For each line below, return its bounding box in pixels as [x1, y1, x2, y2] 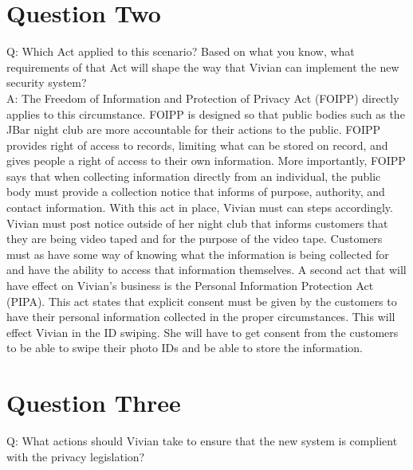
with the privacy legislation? [6, 448, 145, 464]
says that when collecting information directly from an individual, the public [6, 167, 381, 184]
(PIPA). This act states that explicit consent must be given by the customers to [6, 292, 397, 309]
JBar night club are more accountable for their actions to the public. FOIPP [6, 121, 381, 138]
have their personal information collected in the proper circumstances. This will [6, 308, 395, 325]
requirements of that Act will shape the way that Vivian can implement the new [6, 58, 399, 75]
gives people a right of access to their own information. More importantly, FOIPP [6, 152, 406, 169]
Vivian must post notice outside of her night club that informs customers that [6, 214, 388, 231]
